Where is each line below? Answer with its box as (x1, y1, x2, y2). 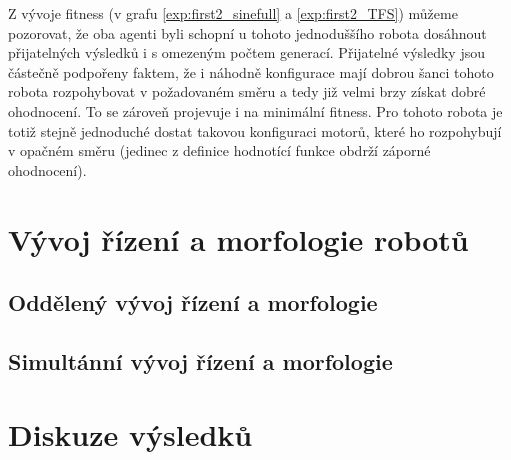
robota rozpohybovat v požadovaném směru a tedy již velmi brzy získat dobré (8, 81, 486, 102)
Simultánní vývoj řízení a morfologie (8, 345, 393, 376)
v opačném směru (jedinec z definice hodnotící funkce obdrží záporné (8, 140, 431, 161)
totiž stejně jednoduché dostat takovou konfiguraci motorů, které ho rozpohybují (8, 120, 502, 141)
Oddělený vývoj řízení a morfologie (8, 287, 378, 318)
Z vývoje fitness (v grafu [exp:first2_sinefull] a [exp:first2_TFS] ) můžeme (8, 3, 458, 23)
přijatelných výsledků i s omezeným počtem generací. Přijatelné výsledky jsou (8, 42, 486, 63)
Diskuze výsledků (8, 414, 253, 455)
